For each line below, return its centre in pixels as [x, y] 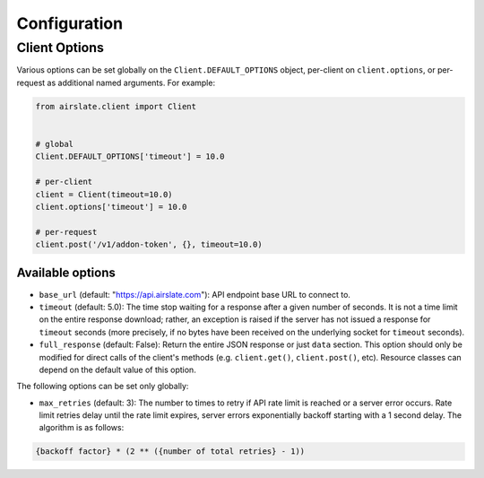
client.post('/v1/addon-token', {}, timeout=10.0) [149, 245]
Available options [66, 273]
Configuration [70, 23]
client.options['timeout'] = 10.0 [111, 207]
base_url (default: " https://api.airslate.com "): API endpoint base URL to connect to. [195, 294]
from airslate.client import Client [116, 106]
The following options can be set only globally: [103, 387]
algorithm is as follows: [82, 428]
